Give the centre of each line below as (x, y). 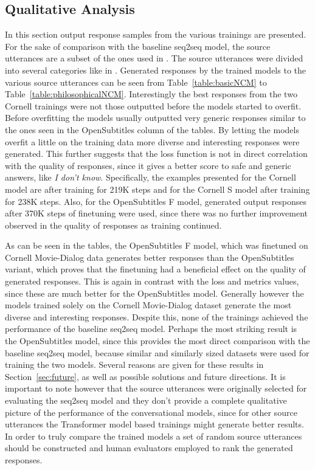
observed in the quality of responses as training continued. (113, 225)
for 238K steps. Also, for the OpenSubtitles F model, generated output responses (156, 201)
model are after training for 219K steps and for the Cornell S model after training (157, 189)
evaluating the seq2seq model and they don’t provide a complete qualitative (146, 400)
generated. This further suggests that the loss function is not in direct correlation (156, 154)
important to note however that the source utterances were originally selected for (156, 388)
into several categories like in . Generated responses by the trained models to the (155, 70)
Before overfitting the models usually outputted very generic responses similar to (155, 118)
